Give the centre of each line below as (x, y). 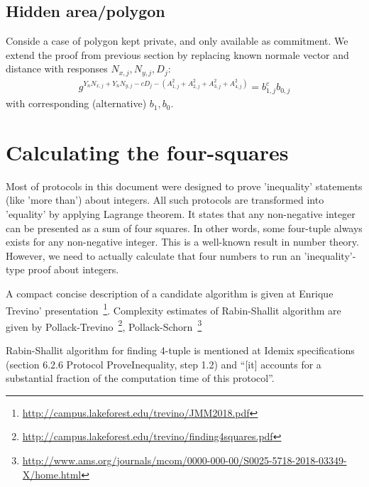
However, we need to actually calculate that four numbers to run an (153, 255)
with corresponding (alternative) (76, 103)
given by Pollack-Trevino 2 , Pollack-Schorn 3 (104, 325)
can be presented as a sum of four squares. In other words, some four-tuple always (184, 228)
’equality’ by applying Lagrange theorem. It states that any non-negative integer (181, 214)
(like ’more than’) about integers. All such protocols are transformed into (165, 200)
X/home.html (52, 474)
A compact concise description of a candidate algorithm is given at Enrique (170, 293)
